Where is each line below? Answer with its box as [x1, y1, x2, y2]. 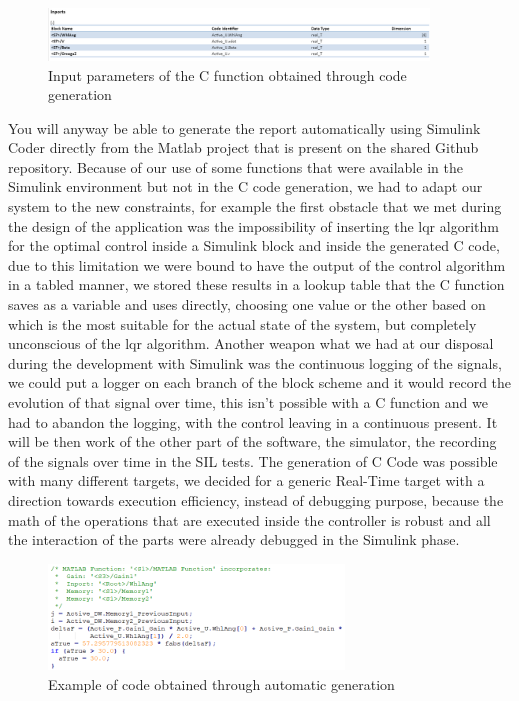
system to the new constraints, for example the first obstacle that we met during [8, 196, 502, 217]
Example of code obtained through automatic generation [48, 673, 395, 694]
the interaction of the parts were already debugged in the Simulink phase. [8, 529, 460, 550]
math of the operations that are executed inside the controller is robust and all [8, 509, 491, 530]
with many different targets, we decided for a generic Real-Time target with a [8, 470, 485, 491]
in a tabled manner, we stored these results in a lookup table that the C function [8, 274, 505, 295]
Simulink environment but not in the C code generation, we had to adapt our [8, 176, 483, 197]
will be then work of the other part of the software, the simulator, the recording [8, 431, 497, 452]
